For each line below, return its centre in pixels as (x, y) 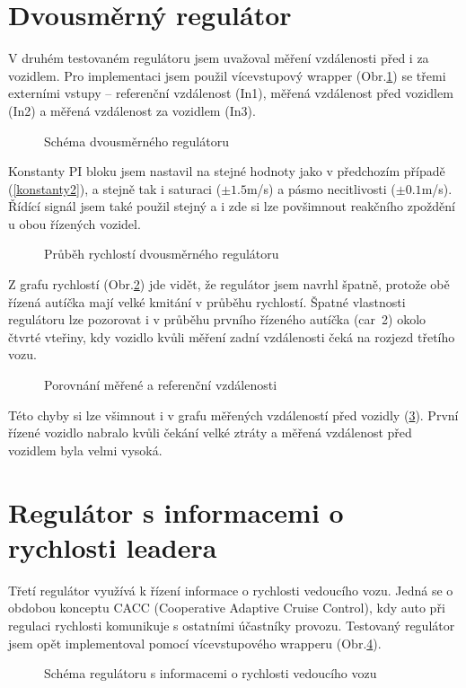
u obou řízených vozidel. (75, 223)
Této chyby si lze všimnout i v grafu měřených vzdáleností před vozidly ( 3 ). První (233, 415)
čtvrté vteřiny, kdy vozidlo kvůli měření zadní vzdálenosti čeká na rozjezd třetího (232, 336)
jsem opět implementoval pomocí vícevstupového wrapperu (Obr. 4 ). (195, 643)
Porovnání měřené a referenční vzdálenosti (161, 385)
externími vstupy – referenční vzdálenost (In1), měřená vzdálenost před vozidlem (231, 93)
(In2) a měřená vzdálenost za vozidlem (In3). (132, 110)
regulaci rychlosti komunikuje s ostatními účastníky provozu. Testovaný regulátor (232, 625)
